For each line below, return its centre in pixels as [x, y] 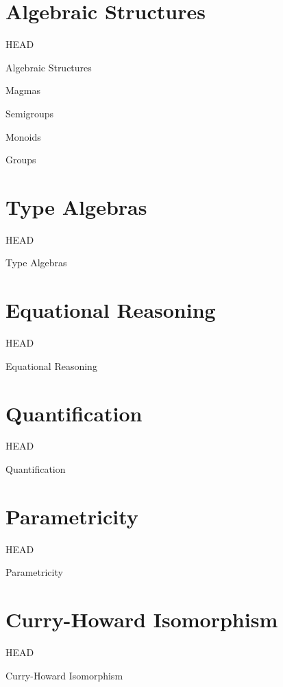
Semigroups [30, 113]
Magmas [23, 90]
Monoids [23, 136]
